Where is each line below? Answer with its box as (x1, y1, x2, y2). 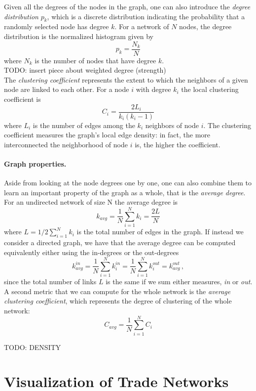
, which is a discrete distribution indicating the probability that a (47, 11, 245, 21)
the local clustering (181, 84, 239, 94)
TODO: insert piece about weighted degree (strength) (4, 65, 166, 75)
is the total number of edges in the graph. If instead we (76, 226, 244, 237)
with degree (136, 84, 171, 94)
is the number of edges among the (33, 120, 135, 130)
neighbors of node (145, 120, 199, 130)
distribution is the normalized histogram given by (4, 31, 153, 41)
